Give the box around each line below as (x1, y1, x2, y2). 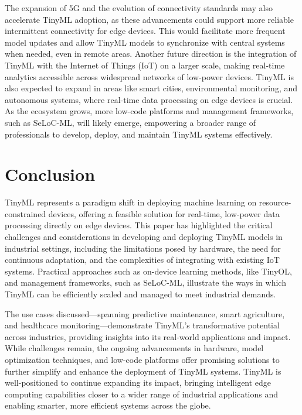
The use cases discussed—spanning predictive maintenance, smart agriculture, (5, 307, 285, 320)
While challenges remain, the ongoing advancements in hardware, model (5, 342, 264, 354)
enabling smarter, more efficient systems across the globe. (5, 399, 211, 411)
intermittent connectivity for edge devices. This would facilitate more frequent (5, 25, 286, 37)
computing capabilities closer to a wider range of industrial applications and (5, 387, 279, 400)
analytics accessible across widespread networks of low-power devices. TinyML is (5, 70, 294, 83)
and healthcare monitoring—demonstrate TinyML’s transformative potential (5, 319, 280, 331)
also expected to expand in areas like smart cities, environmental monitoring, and (5, 82, 298, 94)
